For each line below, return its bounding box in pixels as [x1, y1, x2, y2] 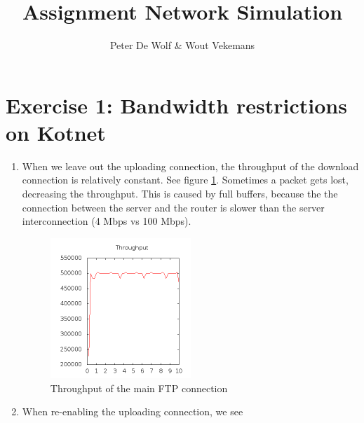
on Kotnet [6, 118, 106, 146]
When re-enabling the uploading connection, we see [22, 404, 243, 419]
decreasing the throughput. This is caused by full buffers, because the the [22, 186, 338, 201]
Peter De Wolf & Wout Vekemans [109, 38, 255, 53]
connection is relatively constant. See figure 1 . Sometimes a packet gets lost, [22, 172, 349, 187]
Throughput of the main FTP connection [50, 380, 228, 395]
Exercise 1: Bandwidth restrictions [6, 90, 347, 119]
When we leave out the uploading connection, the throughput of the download [22, 158, 359, 173]
